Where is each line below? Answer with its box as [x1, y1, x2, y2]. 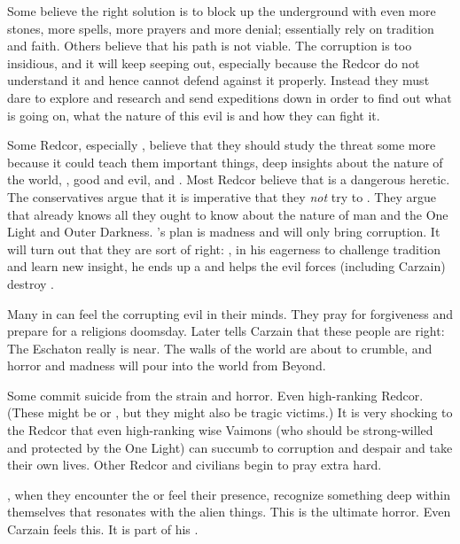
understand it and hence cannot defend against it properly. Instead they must [7, 71, 430, 89]
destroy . [7, 274, 55, 292]
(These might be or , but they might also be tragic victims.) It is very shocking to [7, 403, 453, 422]
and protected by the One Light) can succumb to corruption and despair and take [7, 438, 453, 456]
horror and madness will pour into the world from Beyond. [7, 356, 326, 375]
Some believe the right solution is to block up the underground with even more [7, 2, 436, 19]
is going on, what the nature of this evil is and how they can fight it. [7, 105, 380, 124]
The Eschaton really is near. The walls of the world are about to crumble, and [7, 338, 433, 357]
